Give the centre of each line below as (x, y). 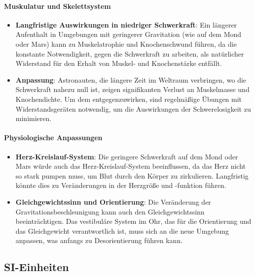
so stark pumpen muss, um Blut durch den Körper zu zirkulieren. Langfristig (132, 175)
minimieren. (34, 118)
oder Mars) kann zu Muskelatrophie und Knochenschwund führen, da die (126, 44)
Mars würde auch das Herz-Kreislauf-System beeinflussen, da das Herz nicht (131, 166)
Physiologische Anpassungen (53, 137)
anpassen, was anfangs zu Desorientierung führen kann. (99, 240)
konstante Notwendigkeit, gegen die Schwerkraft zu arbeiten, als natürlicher (130, 53)
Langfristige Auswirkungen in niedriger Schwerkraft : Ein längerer (126, 24)
